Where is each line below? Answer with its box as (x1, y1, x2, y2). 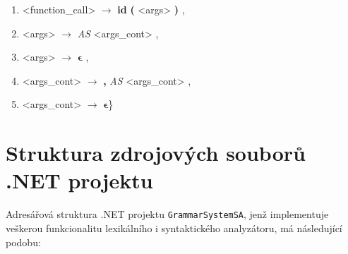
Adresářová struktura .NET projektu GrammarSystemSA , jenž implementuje (6, 207, 329, 222)
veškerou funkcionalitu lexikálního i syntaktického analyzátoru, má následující (6, 220, 342, 235)
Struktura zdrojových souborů (6, 138, 306, 167)
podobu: (6, 234, 41, 249)
